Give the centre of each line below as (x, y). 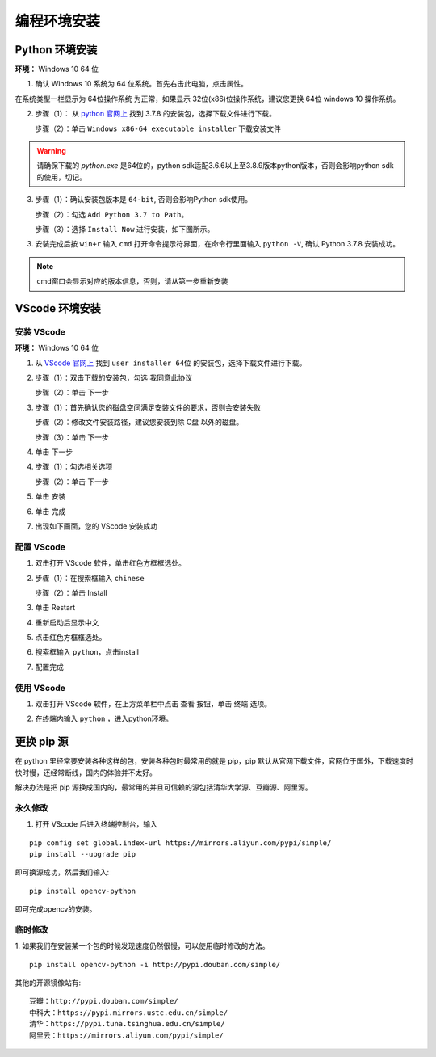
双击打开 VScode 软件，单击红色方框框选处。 (110, 563)
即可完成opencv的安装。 (56, 909)
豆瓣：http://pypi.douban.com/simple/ (104, 1001)
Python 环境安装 (56, 50)
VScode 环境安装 (58, 308)
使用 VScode (40, 688)
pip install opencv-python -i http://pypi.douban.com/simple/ (155, 964)
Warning (51, 151)
